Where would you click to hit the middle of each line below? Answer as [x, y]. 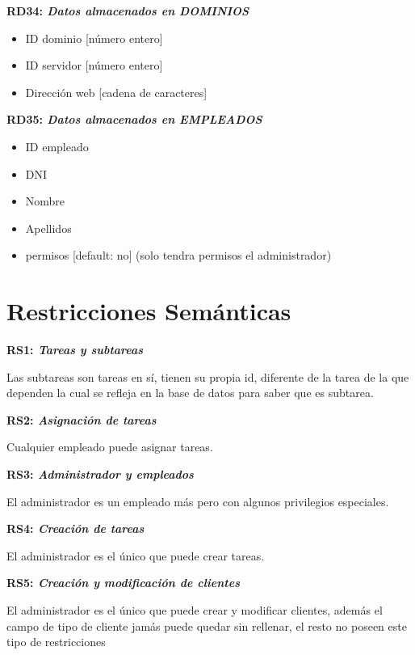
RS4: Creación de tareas [75, 528]
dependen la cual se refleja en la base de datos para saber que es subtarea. [190, 393]
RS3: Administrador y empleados [100, 474]
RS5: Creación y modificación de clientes [124, 583]
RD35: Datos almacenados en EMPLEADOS [134, 119]
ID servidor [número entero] [94, 65]
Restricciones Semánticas [149, 311]
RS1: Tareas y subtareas [75, 350]
